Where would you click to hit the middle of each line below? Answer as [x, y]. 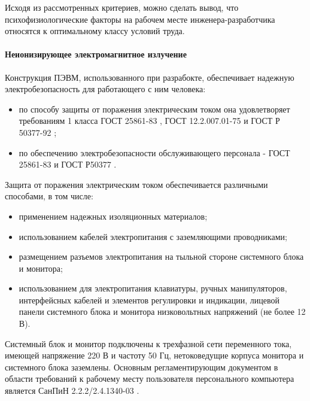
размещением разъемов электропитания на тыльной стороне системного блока [161, 256]
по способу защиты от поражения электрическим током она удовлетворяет [154, 109]
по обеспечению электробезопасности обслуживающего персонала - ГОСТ [154, 152]
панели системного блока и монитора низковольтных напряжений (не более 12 [162, 312]
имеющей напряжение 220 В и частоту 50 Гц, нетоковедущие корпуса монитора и [154, 355]
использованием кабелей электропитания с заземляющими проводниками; [153, 236]
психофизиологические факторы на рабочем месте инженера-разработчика [140, 19]
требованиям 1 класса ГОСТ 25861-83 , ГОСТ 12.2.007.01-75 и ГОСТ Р [149, 121]
